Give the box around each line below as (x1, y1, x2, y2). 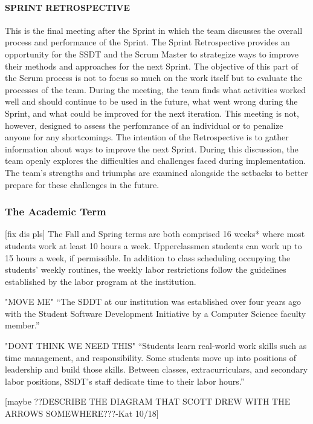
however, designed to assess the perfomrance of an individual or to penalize (5, 119, 283, 131)
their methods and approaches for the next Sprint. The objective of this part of (5, 59, 298, 72)
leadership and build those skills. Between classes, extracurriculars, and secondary (5, 363, 308, 376)
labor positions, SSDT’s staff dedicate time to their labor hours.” (5, 374, 245, 387)
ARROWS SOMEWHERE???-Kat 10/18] (5, 407, 159, 420)
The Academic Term (5, 204, 106, 219)
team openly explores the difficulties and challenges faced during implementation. (5, 154, 306, 167)
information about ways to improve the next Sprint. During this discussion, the (5, 142, 298, 155)
